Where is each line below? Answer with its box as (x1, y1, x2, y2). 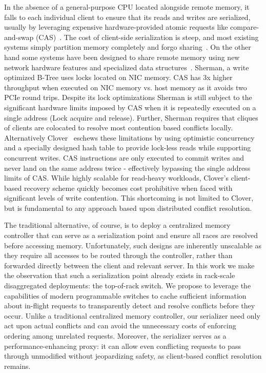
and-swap (4, 31, 34, 42)
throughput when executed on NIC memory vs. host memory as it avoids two (4, 82, 247, 92)
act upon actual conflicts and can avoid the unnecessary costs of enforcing (4, 320, 236, 331)
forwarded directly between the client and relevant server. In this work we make (4, 260, 255, 270)
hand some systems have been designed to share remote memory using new (4, 51, 240, 62)
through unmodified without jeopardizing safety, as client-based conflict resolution (4, 350, 262, 361)
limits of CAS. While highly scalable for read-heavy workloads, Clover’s (4, 172, 229, 183)
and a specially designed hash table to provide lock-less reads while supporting (4, 142, 251, 153)
